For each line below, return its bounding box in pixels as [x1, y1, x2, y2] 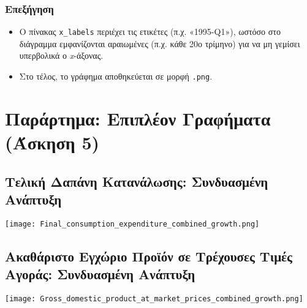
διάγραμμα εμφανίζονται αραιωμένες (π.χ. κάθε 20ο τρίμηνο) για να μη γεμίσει [19, 37, 300, 50]
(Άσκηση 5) [5, 130, 99, 155]
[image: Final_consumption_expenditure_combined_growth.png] [5, 219, 260, 228]
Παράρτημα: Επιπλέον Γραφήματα [5, 105, 271, 130]
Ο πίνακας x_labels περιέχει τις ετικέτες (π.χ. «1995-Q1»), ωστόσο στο [19, 25, 281, 38]
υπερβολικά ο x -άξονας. [19, 49, 104, 62]
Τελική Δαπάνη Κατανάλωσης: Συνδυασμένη [5, 171, 268, 190]
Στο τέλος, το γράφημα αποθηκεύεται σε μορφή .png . [19, 70, 213, 83]
